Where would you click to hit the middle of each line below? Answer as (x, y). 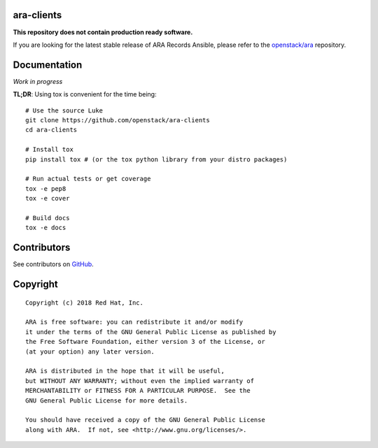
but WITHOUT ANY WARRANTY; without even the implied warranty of (140, 381)
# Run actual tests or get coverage (88, 179)
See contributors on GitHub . (53, 264)
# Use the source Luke (64, 110)
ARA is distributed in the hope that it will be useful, (125, 371)
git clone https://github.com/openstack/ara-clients (118, 120)
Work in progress (38, 81)
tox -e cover (48, 198)
